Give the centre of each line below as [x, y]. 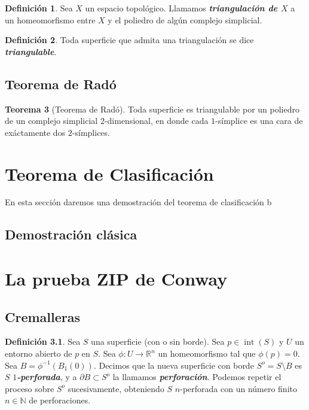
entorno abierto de [39, 353]
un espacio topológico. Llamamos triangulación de [181, 8]
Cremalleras [43, 316]
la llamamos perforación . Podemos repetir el [197, 377]
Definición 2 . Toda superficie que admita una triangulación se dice [129, 40]
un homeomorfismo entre [50, 19]
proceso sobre [30, 388]
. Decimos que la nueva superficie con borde [174, 365]
